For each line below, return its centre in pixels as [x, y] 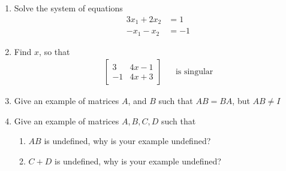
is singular [194, 72]
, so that [55, 51]
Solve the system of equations [68, 8]
